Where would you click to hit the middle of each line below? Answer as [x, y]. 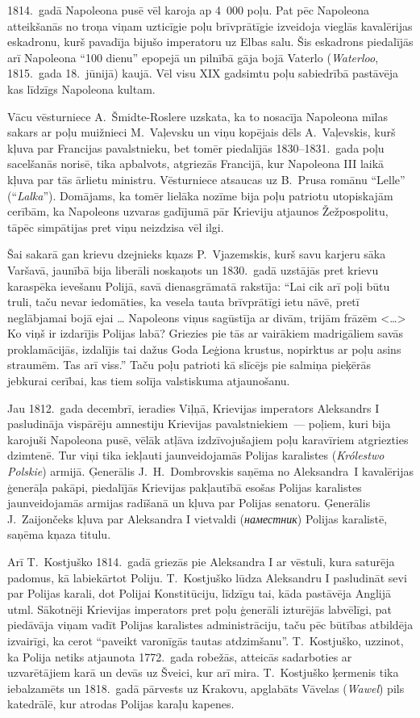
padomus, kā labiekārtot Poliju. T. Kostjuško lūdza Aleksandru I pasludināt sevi [207, 577]
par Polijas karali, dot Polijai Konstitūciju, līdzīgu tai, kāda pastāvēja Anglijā [200, 593]
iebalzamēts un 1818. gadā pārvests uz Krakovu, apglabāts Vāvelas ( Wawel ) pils [206, 688]
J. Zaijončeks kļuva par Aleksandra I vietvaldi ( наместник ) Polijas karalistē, [198, 518]
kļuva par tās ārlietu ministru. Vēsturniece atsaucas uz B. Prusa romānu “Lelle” [206, 179]
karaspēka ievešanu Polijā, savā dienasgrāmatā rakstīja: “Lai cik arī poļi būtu [199, 286]
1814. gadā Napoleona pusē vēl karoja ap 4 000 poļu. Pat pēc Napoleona [189, 10]
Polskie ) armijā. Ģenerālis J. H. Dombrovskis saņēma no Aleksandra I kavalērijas [210, 471]
